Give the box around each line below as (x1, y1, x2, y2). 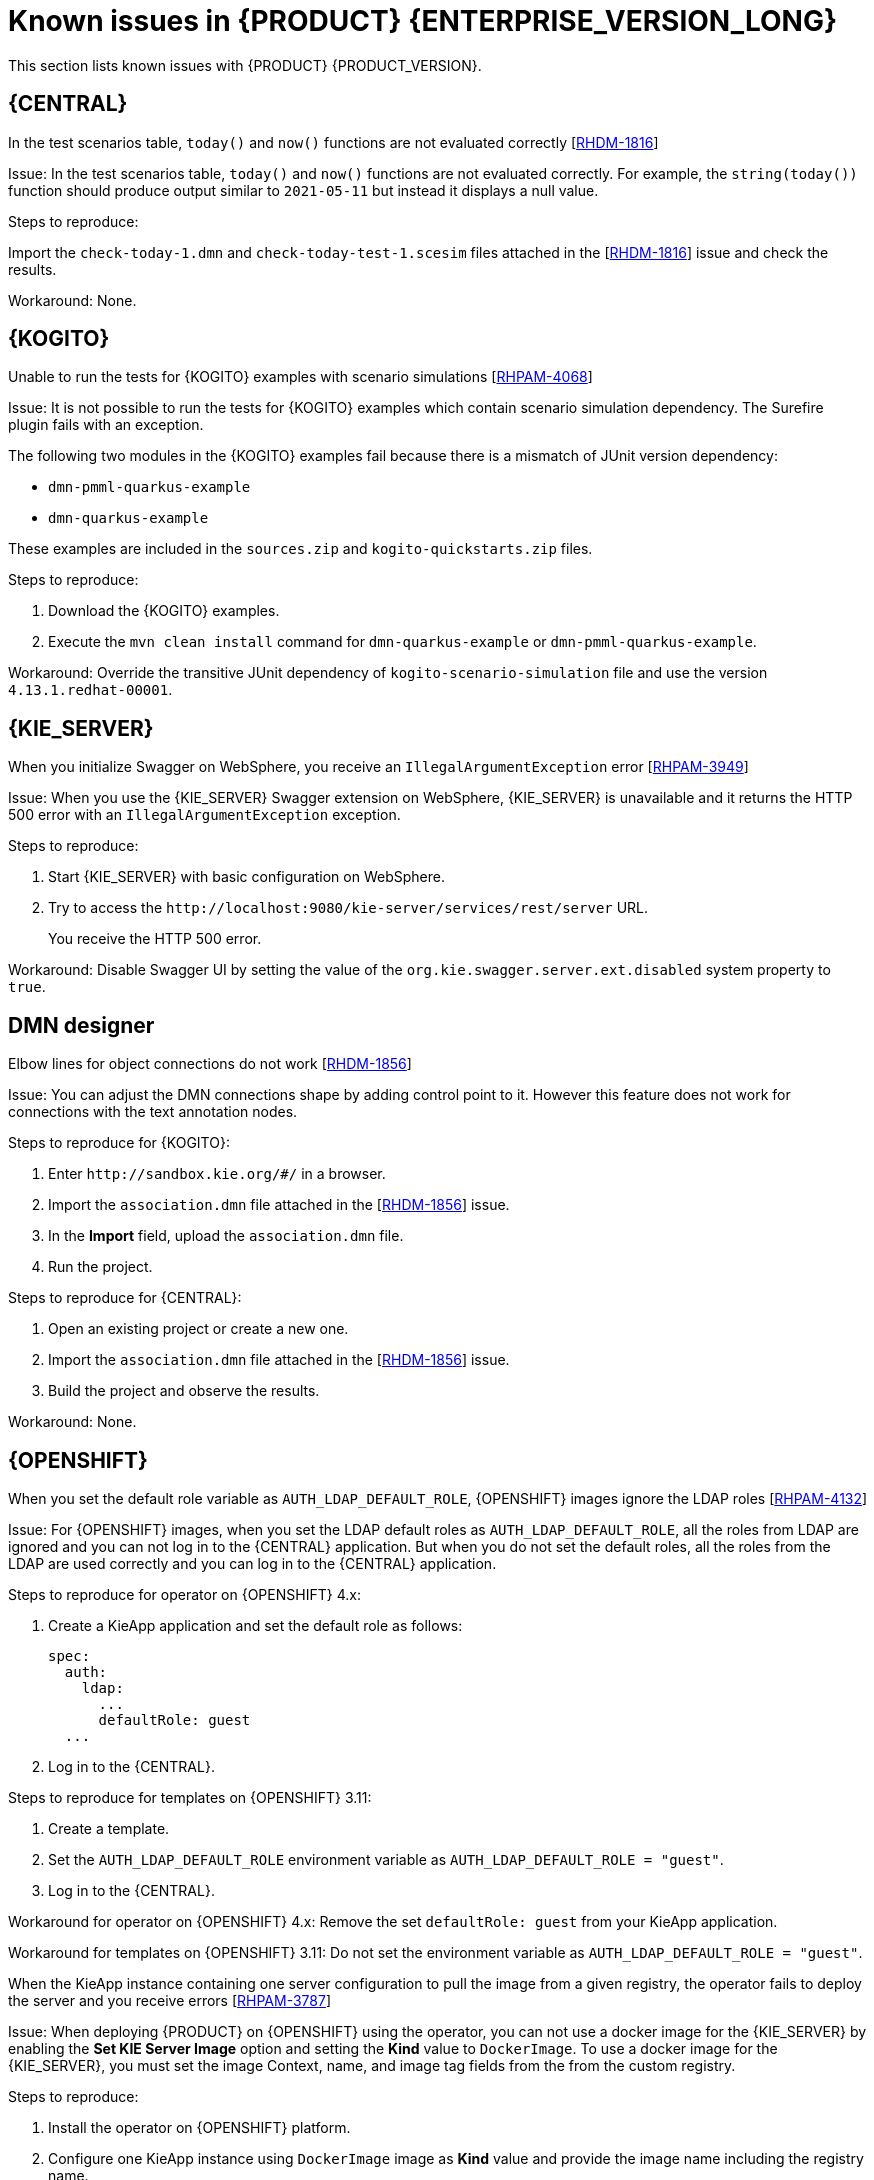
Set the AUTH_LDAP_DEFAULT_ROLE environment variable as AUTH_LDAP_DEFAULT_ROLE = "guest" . (48, 1850, 724, 1868)
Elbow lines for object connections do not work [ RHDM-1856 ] (8, 1055, 412, 1073)
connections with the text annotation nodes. (8, 1103, 298, 1121)
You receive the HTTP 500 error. (48, 930, 262, 948)
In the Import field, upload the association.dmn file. (48, 1227, 404, 1245)
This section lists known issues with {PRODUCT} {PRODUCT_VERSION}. (8, 56, 482, 74)
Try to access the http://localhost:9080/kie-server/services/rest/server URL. (48, 899, 649, 917)
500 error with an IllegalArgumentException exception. (8, 806, 401, 824)
